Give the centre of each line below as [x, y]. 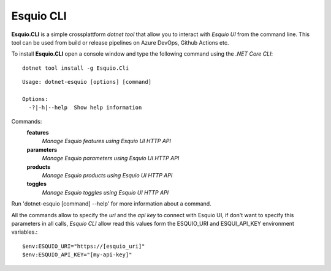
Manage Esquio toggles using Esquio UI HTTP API [105, 192]
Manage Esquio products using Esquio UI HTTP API [107, 176]
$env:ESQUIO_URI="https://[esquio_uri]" [84, 246]
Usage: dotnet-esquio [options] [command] [87, 82]
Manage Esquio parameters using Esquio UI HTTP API [111, 158]
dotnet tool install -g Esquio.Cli [76, 68]
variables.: [25, 232]
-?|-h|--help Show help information [85, 108]
